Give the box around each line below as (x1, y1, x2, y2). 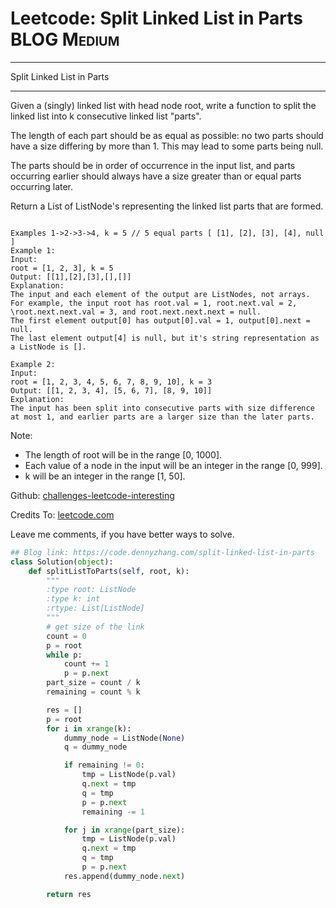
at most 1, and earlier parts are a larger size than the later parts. (10, 412, 315, 422)
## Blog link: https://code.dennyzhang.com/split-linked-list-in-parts (10, 547, 315, 557)
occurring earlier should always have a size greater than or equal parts (10, 170, 302, 182)
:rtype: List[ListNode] (46, 603, 145, 614)
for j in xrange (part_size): (63, 825, 186, 835)
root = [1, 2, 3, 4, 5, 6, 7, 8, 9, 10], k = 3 (10, 377, 213, 387)
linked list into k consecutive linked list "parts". (10, 110, 202, 122)
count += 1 (63, 659, 110, 669)
